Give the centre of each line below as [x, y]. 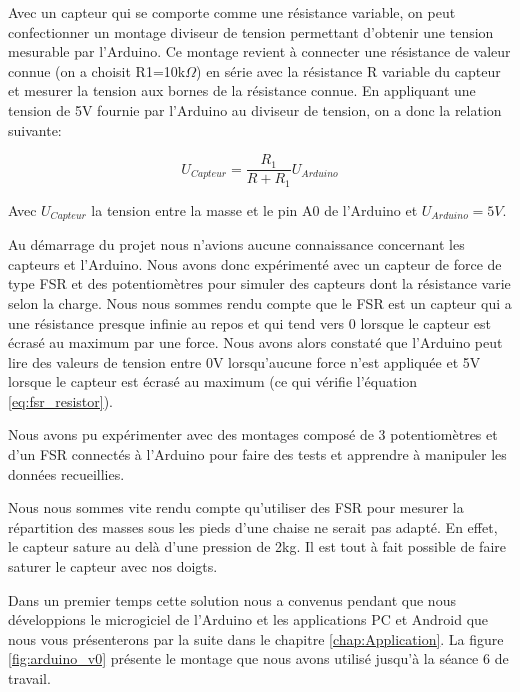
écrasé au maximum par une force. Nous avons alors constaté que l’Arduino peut [255, 342]
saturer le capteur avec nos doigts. [113, 566]
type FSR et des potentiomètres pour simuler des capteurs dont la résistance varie [259, 283]
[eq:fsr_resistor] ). [60, 400]
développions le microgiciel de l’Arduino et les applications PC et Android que [248, 619]
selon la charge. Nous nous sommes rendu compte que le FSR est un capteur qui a [260, 302]
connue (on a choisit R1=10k [97, 70]
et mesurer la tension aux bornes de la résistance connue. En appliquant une [242, 90]
